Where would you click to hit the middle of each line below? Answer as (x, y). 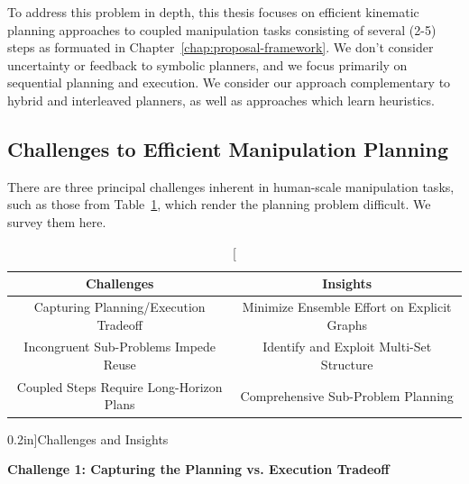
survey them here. (57, 221)
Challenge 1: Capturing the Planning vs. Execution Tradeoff (198, 469)
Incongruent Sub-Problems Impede (120, 347)
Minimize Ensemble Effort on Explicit (347, 306)
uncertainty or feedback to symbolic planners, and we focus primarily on (207, 64)
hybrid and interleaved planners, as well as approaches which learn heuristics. (221, 100)
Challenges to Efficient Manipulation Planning (228, 148)
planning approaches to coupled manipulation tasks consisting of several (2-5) (222, 29)
